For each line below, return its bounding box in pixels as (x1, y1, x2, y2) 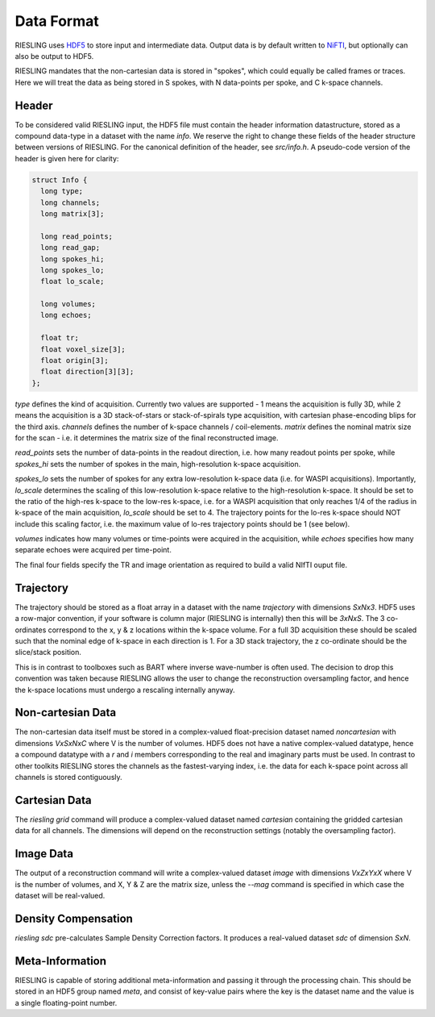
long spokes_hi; (40, 254, 105, 264)
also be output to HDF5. (14, 51, 94, 60)
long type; (40, 186, 84, 196)
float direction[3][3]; (40, 367, 135, 377)
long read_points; (40, 231, 113, 241)
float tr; (40, 333, 80, 343)
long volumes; (40, 299, 97, 309)
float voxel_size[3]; (40, 344, 126, 354)
